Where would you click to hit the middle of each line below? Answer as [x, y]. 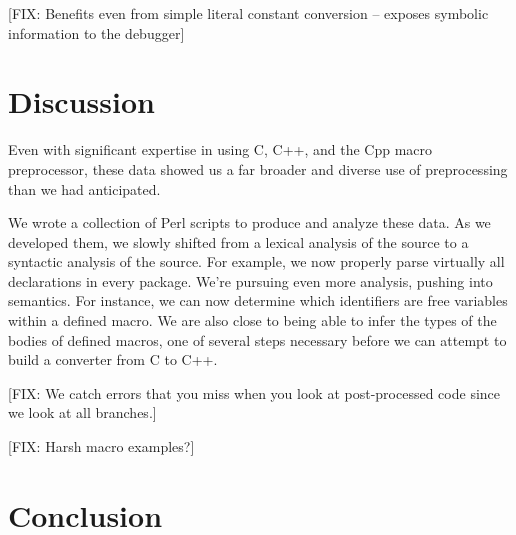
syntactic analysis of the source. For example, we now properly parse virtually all [256, 261]
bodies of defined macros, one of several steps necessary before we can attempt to [257, 339]
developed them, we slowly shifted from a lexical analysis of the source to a [238, 241]
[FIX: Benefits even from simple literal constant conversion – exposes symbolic [248, 13]
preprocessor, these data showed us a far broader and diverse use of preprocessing [258, 168]
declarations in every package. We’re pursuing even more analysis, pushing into [250, 280]
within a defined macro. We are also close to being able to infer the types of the [252, 320]
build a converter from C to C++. [113, 359]
